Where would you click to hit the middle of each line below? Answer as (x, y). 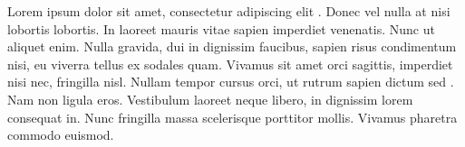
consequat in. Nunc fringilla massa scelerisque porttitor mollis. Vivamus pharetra (232, 117)
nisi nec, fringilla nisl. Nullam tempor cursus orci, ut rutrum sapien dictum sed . (231, 82)
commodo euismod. (61, 135)
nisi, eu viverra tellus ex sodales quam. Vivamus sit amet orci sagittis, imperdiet (230, 64)
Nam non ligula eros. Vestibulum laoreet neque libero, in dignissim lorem (210, 99)
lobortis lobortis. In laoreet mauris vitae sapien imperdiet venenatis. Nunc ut (221, 28)
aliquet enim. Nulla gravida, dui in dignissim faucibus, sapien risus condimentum (232, 46)
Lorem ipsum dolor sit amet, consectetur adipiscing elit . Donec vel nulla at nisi (229, 11)
